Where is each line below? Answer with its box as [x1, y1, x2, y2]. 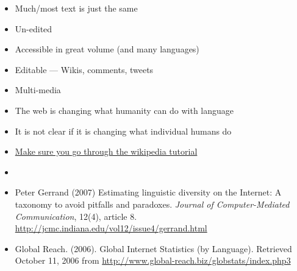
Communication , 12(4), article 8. [15, 209, 137, 222]
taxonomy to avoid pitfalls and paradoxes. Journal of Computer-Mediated [15, 197, 290, 210]
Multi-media [15, 83, 61, 96]
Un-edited [15, 22, 52, 35]
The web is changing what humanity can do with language [15, 104, 234, 116]
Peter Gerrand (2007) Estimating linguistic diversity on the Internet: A [15, 186, 282, 199]
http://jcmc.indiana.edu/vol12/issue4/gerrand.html [15, 222, 207, 234]
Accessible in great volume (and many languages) [15, 43, 199, 55]
